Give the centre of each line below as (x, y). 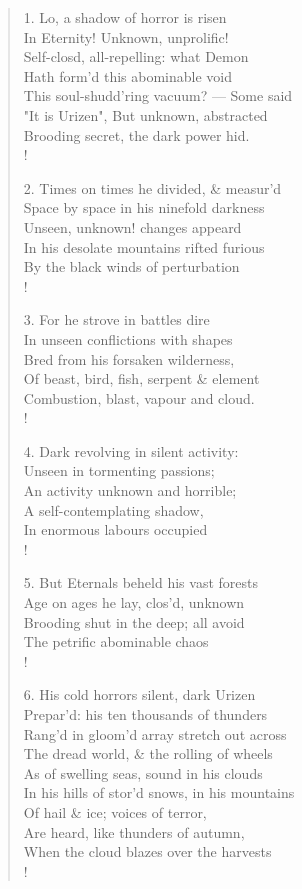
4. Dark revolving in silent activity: (131, 450)
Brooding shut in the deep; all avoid (134, 621)
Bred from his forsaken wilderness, (129, 358)
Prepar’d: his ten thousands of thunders (145, 714)
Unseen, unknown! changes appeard (132, 226)
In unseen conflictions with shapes (128, 338)
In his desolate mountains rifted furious (144, 246)
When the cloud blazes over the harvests (147, 851)
